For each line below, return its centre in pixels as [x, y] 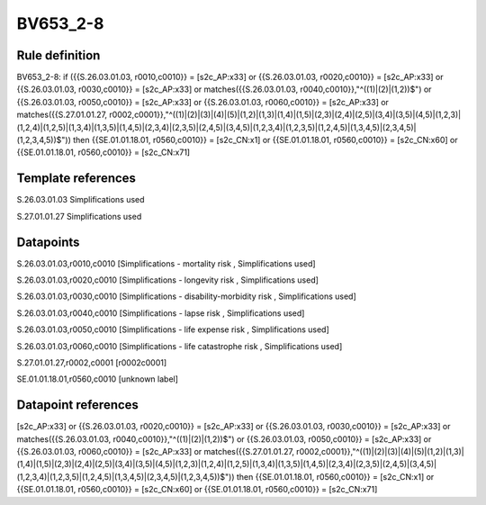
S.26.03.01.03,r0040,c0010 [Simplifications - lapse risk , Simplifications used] [161, 313]
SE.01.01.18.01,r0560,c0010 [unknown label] [98, 379]
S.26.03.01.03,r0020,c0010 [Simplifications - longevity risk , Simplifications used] [168, 280]
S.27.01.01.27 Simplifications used [79, 216]
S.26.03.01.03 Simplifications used [81, 200]
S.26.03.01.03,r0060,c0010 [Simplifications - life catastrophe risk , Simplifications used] [180, 346]
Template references [76, 179]
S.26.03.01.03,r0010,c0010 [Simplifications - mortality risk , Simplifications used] [166, 263]
